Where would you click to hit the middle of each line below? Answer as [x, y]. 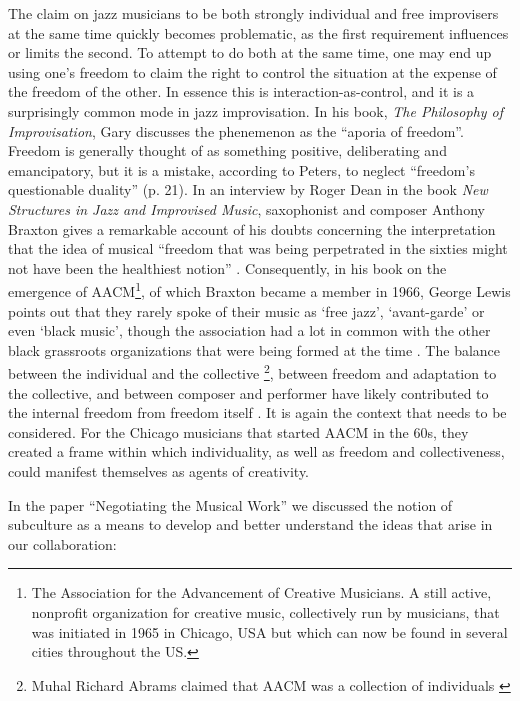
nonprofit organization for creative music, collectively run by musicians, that [265, 611]
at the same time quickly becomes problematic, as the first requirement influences [258, 32]
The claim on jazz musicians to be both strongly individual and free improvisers [253, 13]
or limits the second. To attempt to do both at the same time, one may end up [250, 52]
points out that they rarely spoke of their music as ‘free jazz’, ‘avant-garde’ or [246, 310]
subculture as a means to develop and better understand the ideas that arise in [250, 524]
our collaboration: [62, 543]
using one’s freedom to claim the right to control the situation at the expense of [252, 71]
